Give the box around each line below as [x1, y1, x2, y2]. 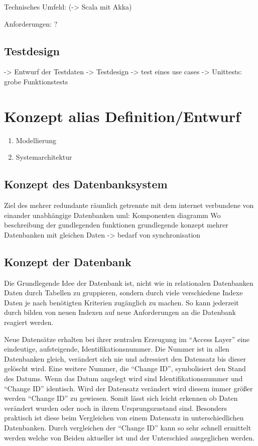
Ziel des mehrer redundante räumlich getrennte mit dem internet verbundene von [4, 200, 254, 210]
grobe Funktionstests [4, 76, 68, 86]
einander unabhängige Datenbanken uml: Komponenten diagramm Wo [4, 209, 221, 220]
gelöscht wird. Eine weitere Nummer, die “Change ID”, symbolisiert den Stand [4, 363, 246, 374]
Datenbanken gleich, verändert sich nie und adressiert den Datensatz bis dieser [4, 353, 246, 364]
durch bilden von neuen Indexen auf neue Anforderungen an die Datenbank [4, 307, 236, 317]
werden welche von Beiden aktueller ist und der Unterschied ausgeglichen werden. [4, 432, 255, 442]
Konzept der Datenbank [4, 254, 132, 269]
